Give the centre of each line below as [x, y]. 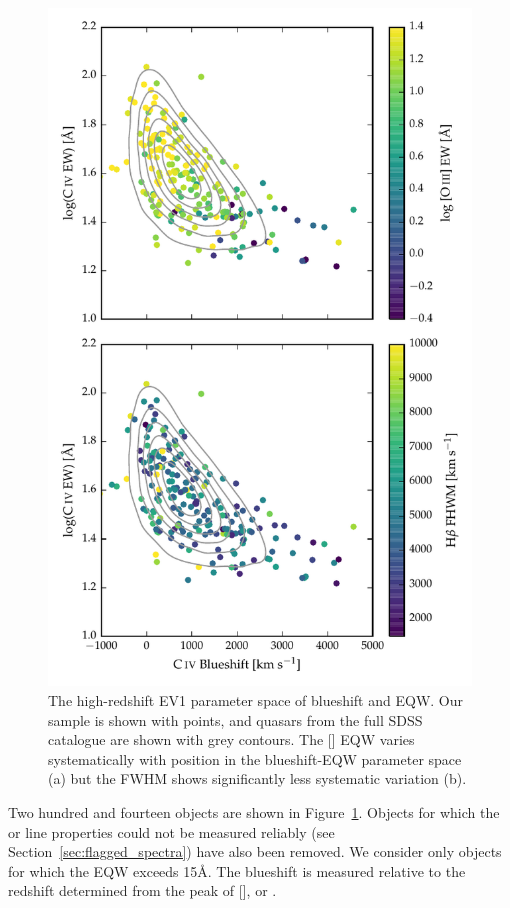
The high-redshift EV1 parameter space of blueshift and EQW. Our [255, 699]
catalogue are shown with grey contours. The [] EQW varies [231, 739]
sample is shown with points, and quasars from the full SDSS [235, 719]
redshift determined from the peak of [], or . [142, 890]
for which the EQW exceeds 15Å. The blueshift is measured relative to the [237, 870]
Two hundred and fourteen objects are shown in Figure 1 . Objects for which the [254, 811]
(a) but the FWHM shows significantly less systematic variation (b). [257, 778]
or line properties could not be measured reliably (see [171, 831]
